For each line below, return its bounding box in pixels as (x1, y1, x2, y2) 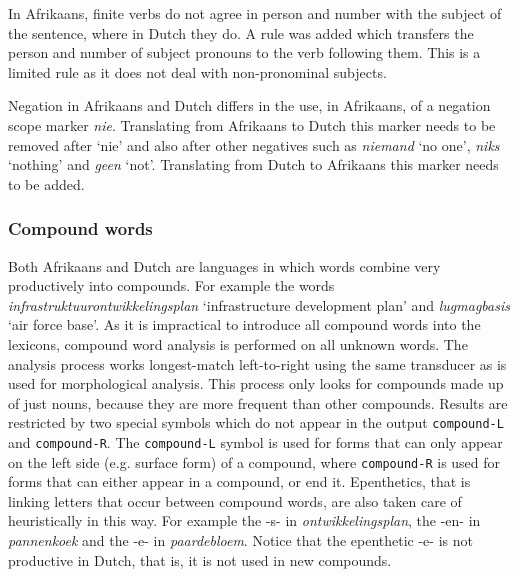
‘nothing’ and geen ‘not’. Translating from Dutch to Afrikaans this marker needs (8, 154, 499, 175)
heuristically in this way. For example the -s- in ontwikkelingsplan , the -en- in (8, 510, 481, 531)
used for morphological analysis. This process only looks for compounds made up (8, 373, 504, 394)
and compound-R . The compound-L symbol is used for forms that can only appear (8, 431, 503, 452)
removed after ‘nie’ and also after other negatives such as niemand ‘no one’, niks (8, 134, 500, 155)
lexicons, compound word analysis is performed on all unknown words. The (8, 333, 468, 354)
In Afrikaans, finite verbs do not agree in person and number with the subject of (8, 3, 502, 23)
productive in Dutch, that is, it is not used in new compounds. (8, 549, 392, 570)
